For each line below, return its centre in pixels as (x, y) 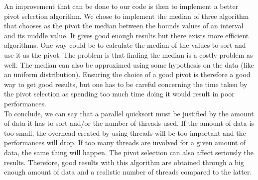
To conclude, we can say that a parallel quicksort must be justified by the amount (129, 113)
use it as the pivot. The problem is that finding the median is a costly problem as (129, 54)
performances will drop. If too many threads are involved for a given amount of (125, 142)
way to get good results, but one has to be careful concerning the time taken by (126, 84)
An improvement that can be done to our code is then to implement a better (121, 6)
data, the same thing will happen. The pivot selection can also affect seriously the (129, 152)
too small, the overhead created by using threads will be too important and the (125, 133)
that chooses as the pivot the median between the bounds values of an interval (124, 26)
